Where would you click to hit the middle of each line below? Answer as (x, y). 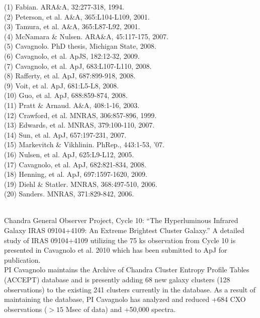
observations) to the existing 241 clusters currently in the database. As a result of (130, 289)
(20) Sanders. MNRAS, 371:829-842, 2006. (69, 194)
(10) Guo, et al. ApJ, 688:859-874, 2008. (66, 95)
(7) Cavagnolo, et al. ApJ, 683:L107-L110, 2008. (78, 66)
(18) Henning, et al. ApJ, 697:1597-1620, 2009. (76, 174)
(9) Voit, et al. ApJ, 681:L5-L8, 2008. (62, 85)
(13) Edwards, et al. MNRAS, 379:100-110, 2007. (79, 125)
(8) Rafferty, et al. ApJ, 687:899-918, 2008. (70, 76)
